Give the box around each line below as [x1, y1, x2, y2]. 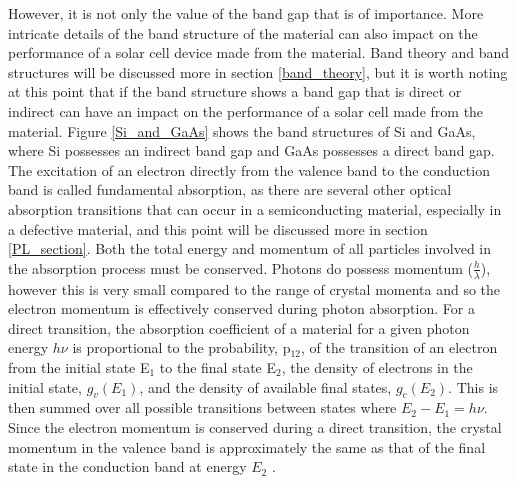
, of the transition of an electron [301, 337, 498, 358]
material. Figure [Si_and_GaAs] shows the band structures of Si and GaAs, [8, 120, 476, 141]
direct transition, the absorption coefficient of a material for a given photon [8, 317, 470, 338]
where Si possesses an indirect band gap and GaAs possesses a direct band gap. [8, 140, 495, 161]
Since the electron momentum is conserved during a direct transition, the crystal [8, 416, 502, 437]
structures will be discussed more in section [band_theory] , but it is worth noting [8, 61, 508, 82]
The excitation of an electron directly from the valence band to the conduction [8, 159, 490, 180]
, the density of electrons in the [281, 356, 473, 377]
